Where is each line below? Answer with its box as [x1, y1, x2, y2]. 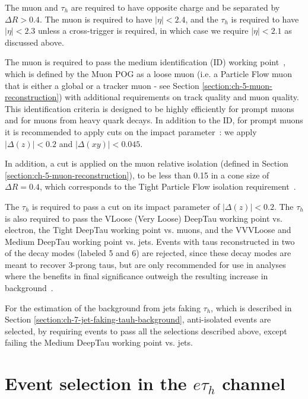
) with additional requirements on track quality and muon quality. [59, 91, 299, 103]
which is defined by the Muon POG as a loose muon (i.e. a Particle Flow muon [5, 67, 292, 79]
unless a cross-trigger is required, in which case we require [37, 24, 249, 37]
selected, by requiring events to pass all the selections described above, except [5, 324, 287, 337]
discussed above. [5, 36, 64, 48]
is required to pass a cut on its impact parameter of [32, 200, 220, 212]
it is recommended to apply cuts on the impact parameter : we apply [5, 125, 257, 138]
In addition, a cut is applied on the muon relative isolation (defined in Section [5, 157, 288, 170]
